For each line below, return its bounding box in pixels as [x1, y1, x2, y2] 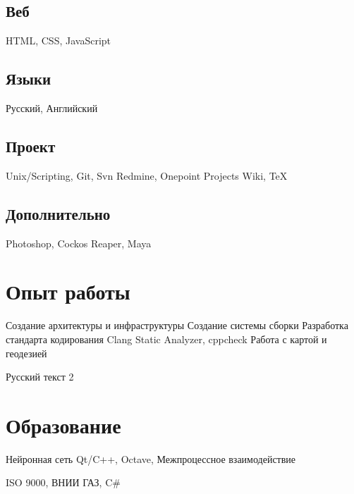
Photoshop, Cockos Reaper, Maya [6, 235, 152, 250]
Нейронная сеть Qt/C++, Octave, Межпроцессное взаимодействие [6, 451, 296, 466]
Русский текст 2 [6, 369, 74, 384]
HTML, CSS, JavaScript [6, 33, 111, 48]
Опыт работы [6, 277, 130, 306]
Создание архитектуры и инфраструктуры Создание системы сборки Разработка [6, 318, 348, 333]
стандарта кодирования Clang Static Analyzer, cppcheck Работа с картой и [6, 331, 327, 346]
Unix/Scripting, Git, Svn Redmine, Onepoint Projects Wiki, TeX [6, 168, 288, 183]
